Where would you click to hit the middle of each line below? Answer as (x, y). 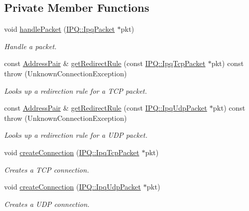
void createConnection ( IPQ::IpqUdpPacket (72, 187)
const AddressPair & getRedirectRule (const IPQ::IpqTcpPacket (105, 63)
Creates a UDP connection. (47, 204)
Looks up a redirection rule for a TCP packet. (76, 90)
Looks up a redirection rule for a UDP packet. (76, 135)
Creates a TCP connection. (47, 169)
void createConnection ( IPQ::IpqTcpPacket (72, 152)
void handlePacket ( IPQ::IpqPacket (60, 29)
